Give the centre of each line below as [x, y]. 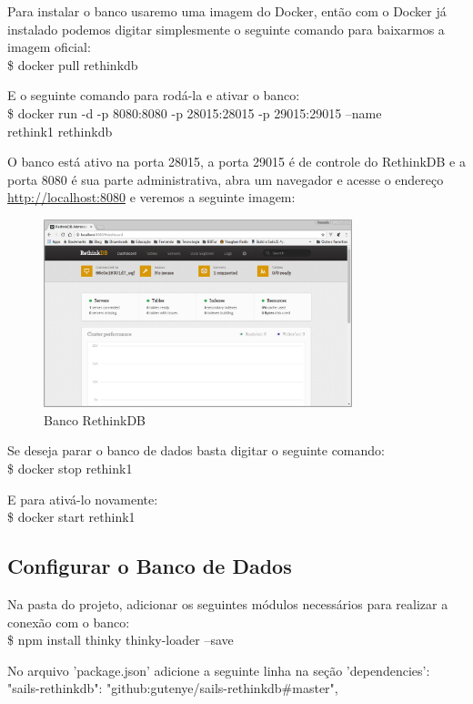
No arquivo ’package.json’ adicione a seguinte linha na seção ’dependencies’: [219, 670]
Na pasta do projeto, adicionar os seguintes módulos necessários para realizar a [228, 604]
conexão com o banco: [69, 622]
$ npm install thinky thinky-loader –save [121, 640]
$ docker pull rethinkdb [73, 64]
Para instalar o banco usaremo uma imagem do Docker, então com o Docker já [227, 11]
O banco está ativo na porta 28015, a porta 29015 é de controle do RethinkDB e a [236, 162]
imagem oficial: [49, 47]
